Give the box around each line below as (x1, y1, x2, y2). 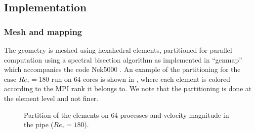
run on (51, 73, 72, 84)
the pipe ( (24, 119, 54, 130)
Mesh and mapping (4, 25, 82, 37)
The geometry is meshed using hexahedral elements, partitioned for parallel (4, 45, 232, 55)
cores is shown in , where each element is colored (83, 73, 230, 84)
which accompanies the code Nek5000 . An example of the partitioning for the (4, 64, 241, 74)
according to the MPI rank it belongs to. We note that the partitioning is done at (4, 83, 252, 94)
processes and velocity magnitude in (120, 109, 229, 120)
